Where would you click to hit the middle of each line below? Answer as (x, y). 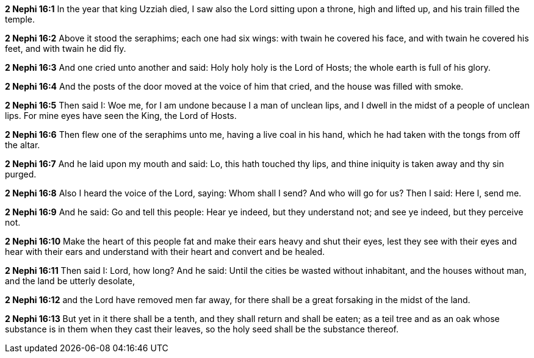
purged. (21, 174)
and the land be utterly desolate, (70, 281)
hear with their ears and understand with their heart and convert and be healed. (165, 252)
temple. (20, 19)
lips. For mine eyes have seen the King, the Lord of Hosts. (121, 116)
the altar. (23, 145)
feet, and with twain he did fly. (66, 48)
